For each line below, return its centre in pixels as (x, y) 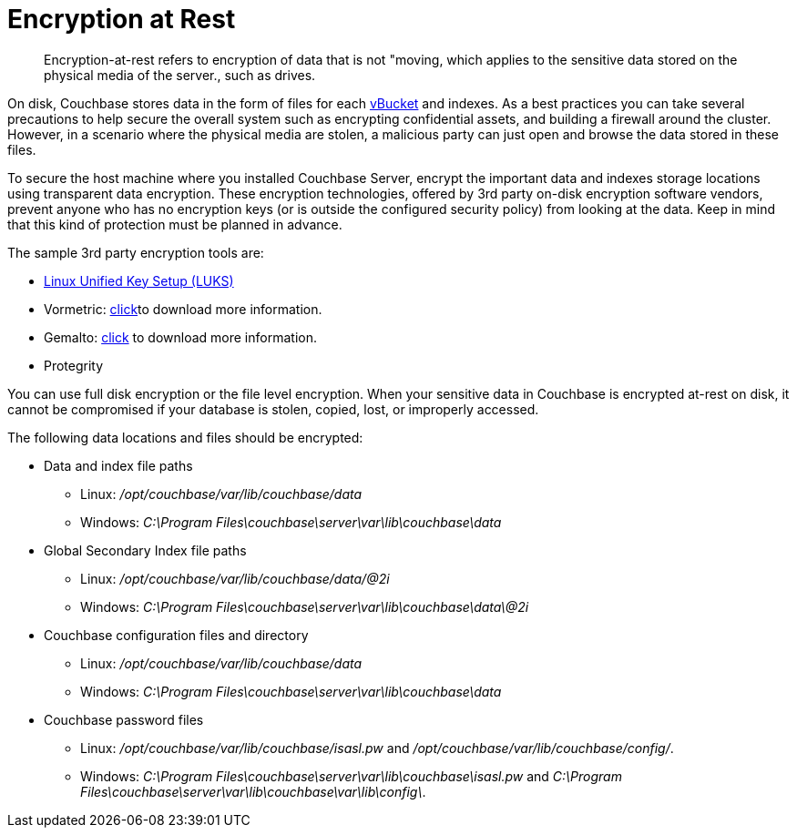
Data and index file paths (118, 465)
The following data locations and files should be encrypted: (185, 437)
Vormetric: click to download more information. (183, 309)
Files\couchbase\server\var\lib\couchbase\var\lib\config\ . (253, 791)
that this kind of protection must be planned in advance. (175, 224)
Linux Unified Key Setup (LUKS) (139, 280)
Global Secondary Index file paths (145, 550)
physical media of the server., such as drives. (180, 75)
